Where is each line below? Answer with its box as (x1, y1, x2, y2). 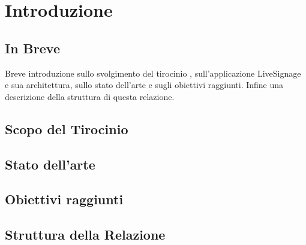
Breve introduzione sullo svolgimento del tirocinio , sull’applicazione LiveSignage (5, 66, 301, 79)
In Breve (5, 38, 60, 57)
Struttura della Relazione (5, 225, 166, 244)
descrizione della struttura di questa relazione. (5, 90, 175, 102)
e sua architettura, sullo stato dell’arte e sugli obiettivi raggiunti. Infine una (5, 78, 284, 91)
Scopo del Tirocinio (5, 119, 128, 138)
